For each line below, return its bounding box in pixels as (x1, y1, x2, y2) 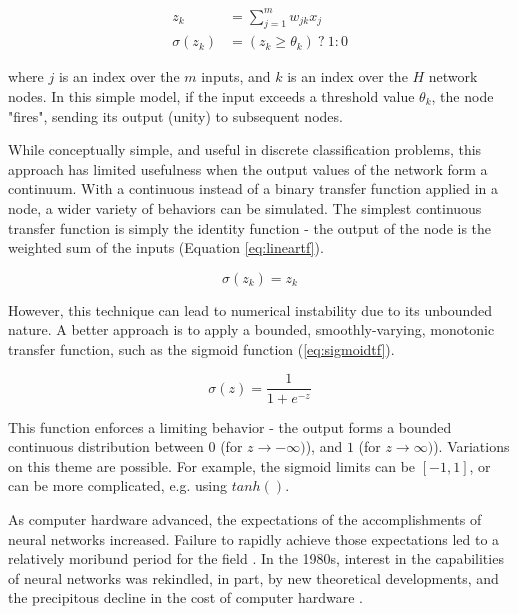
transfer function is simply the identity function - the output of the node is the (8, 217, 492, 238)
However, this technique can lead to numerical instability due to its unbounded (8, 299, 493, 320)
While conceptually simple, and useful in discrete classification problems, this (8, 139, 482, 160)
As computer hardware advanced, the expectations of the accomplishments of (8, 508, 482, 529)
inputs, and (201, 66, 271, 87)
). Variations (433, 436, 510, 457)
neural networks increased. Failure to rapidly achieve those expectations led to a (8, 528, 500, 549)
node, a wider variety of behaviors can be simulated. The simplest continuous (8, 197, 482, 218)
